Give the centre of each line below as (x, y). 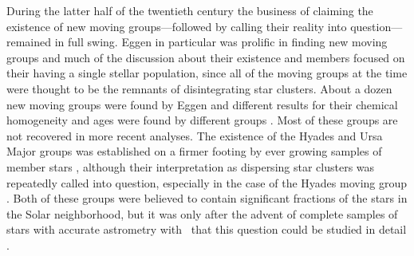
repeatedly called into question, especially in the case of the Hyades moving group (207, 182)
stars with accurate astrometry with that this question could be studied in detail (207, 229)
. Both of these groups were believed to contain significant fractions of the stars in (207, 198)
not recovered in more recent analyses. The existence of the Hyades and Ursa (195, 135)
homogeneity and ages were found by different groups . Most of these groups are (202, 120)
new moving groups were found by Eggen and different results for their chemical (202, 104)
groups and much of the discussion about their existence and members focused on (206, 57)
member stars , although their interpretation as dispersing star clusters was (191, 166)
